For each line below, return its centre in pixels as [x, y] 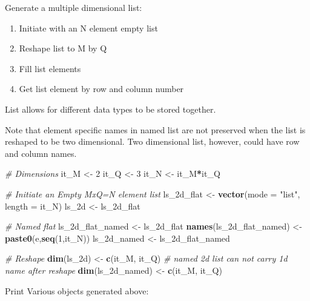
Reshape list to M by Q [63, 48]
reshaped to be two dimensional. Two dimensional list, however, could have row [152, 141]
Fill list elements [50, 68]
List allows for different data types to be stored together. [110, 109]
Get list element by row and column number [101, 89]
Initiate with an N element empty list [88, 28]
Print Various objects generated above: [77, 290]
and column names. [41, 153]
